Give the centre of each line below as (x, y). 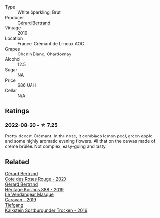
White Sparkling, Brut (39, 12)
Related (17, 162)
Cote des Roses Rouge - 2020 (36, 179)
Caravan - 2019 (21, 200)
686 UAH (27, 85)
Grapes (13, 49)
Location (14, 38)
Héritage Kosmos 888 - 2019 (34, 189)
